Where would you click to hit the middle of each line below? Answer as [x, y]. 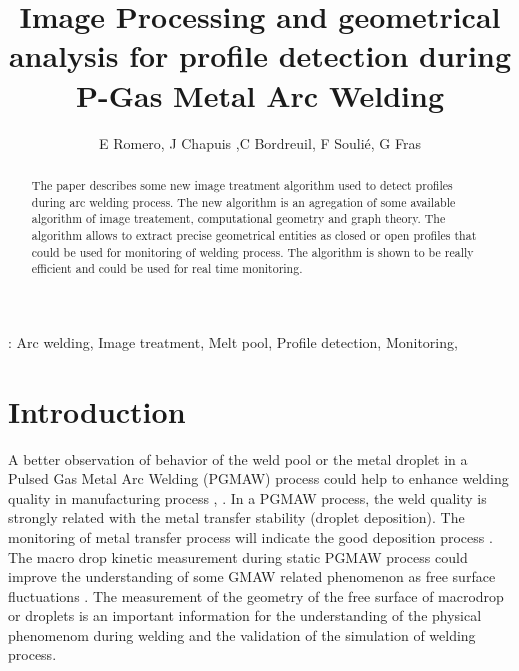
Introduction [97, 410]
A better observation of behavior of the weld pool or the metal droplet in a [238, 458]
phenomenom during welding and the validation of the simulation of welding [242, 634]
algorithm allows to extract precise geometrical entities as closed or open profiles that [254, 234]
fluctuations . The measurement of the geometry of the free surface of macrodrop [256, 595]
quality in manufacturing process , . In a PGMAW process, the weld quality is [247, 497]
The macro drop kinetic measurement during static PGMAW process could [238, 556]
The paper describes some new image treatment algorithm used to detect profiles [242, 184]
